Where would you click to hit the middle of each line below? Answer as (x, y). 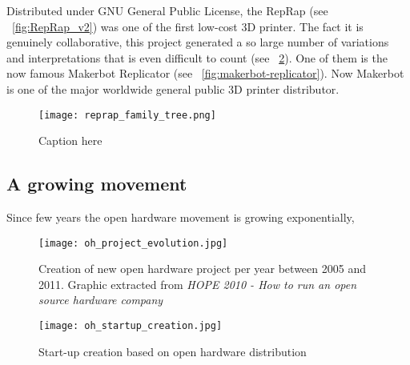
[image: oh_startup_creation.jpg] (131, 326)
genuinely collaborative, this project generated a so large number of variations (198, 42)
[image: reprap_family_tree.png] (127, 115)
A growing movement (97, 184)
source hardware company (101, 300)
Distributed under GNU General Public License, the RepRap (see (167, 10)
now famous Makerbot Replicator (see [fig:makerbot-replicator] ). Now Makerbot (205, 73)
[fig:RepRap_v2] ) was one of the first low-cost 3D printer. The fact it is (188, 26)
